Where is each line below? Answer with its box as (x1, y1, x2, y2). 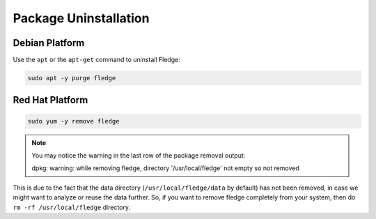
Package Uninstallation (13, 10, 150, 26)
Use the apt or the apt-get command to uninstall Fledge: (13, 56, 180, 64)
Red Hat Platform (13, 94, 88, 106)
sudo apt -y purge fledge (27, 74, 116, 82)
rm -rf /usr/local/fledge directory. (13, 203, 131, 211)
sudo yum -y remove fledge (27, 117, 120, 125)
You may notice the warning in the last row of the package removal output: (31, 151, 246, 160)
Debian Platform (13, 37, 85, 49)
